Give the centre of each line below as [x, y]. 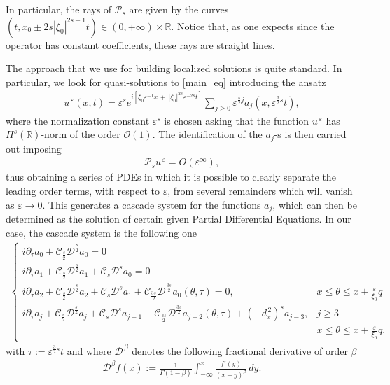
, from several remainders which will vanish [260, 190]
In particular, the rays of [59, 9]
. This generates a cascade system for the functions [152, 204]
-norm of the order [81, 134]
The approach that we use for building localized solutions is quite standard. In [174, 68]
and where [89, 350]
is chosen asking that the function [237, 120]
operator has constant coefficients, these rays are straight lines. [140, 44]
